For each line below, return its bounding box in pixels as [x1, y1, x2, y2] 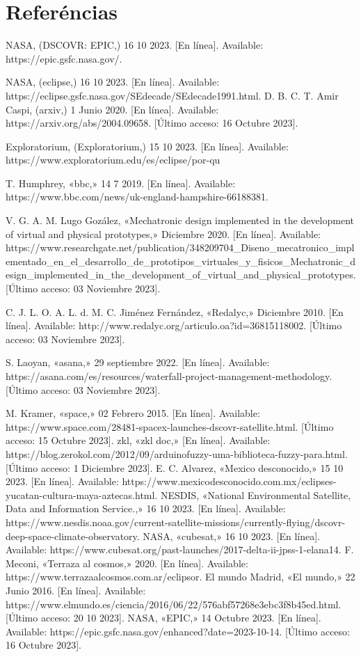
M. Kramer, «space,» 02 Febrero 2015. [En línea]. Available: [6, 406, 260, 420]
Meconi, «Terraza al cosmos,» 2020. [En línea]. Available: [6, 555, 248, 570]
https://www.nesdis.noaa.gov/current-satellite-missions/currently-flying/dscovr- [6, 514, 346, 529]
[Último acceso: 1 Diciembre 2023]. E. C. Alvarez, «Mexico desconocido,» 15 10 [6, 460, 344, 475]
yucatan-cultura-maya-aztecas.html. [6, 487, 158, 502]
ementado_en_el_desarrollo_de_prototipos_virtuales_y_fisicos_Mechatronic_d [6, 253, 356, 268]
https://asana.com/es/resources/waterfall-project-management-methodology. [6, 369, 332, 383]
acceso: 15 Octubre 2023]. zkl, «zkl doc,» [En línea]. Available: [6, 433, 271, 448]
